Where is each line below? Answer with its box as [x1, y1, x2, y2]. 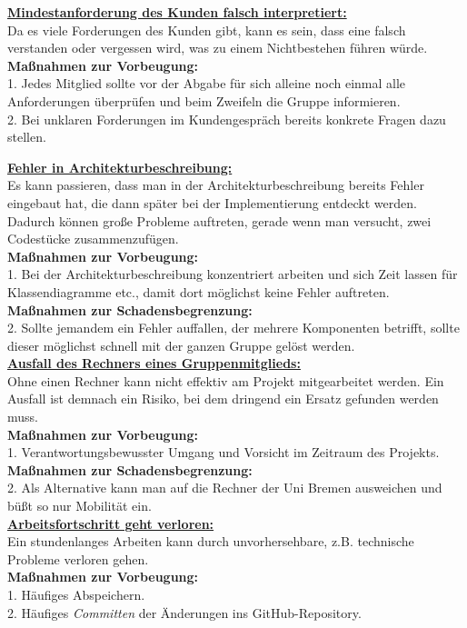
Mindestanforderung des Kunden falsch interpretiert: [7, 3, 347, 21]
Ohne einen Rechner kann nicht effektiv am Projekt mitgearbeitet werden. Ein [7, 371, 444, 390]
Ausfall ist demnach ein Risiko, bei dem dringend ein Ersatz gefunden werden [7, 389, 439, 408]
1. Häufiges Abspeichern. [7, 585, 145, 603]
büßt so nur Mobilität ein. [7, 496, 152, 515]
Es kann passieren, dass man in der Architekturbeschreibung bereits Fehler [7, 175, 424, 194]
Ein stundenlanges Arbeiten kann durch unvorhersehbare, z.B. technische [7, 532, 414, 551]
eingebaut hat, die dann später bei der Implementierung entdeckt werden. [7, 193, 417, 212]
